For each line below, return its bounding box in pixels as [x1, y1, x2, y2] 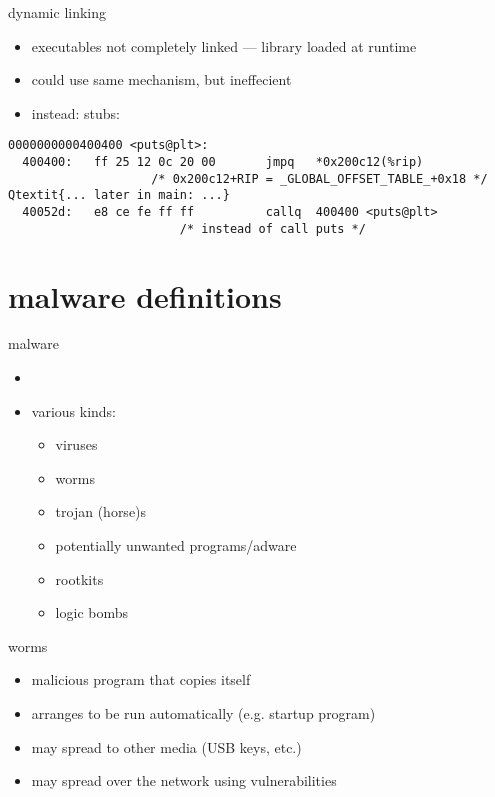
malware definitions [8, 275, 282, 316]
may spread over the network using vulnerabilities [31, 770, 337, 791]
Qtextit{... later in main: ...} [8, 188, 230, 203]
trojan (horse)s [55, 501, 147, 522]
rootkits [55, 568, 104, 589]
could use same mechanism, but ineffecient [31, 69, 292, 90]
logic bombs [55, 602, 129, 623]
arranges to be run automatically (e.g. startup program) [31, 702, 376, 723]
